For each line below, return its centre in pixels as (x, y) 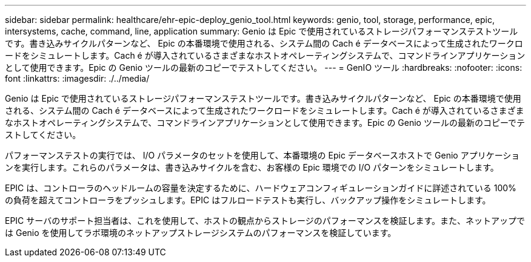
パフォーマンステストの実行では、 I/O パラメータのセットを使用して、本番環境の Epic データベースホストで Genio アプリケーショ (262, 155)
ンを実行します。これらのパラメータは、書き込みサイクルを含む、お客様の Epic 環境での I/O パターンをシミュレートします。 (252, 167)
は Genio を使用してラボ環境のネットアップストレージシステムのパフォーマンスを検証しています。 (201, 233)
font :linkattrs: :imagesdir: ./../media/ (77, 78)
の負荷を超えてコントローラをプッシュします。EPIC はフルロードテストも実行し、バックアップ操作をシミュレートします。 (248, 200)
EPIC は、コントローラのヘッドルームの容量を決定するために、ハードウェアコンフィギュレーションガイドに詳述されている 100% (261, 188)
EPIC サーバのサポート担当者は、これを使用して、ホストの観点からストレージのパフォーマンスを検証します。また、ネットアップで (265, 221)
